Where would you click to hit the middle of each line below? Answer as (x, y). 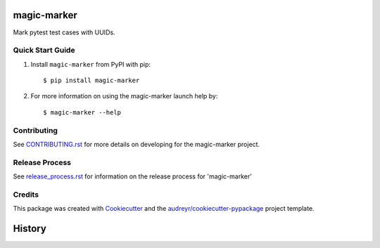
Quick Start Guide (44, 51)
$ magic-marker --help (82, 112)
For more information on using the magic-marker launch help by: (124, 96)
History (30, 229)
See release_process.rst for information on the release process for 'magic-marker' (133, 176)
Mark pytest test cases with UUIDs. (64, 32)
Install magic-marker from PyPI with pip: (91, 64)
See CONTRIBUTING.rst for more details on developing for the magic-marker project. (137, 144)
